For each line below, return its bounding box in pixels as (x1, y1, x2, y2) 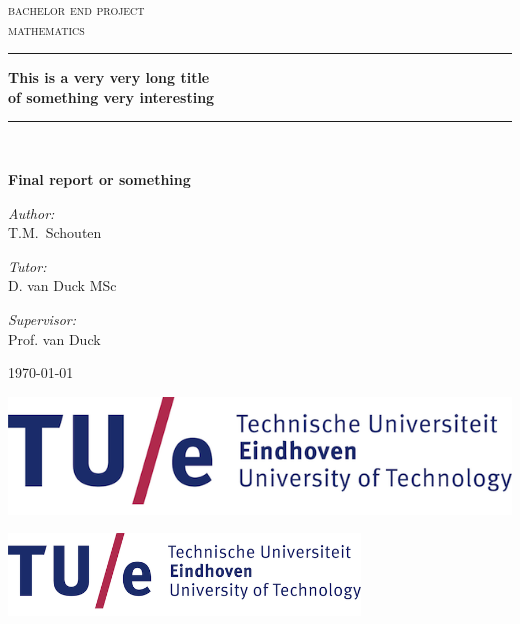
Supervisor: (8, 308, 76, 329)
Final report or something (8, 168, 191, 189)
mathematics (8, 18, 85, 39)
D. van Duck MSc (8, 275, 117, 296)
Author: (8, 202, 55, 223)
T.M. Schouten (8, 222, 102, 243)
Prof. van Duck (8, 328, 101, 349)
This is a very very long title (8, 67, 210, 88)
